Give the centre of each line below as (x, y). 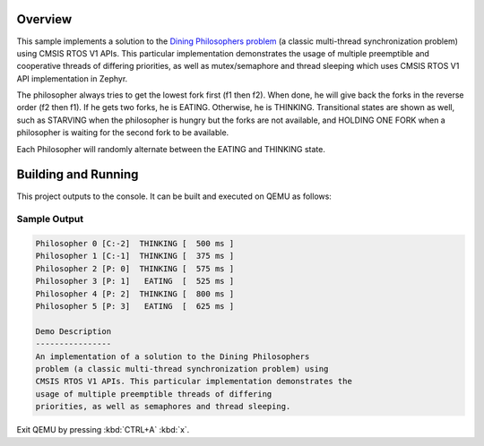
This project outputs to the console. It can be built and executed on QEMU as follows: (174, 196)
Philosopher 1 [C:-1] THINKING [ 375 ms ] (135, 256)
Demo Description (73, 331)
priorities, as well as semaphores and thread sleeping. (163, 407)
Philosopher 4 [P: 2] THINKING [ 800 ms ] (135, 294)
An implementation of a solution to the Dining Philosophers (173, 356)
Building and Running (78, 175)
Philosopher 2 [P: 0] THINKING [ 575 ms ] (135, 268)
